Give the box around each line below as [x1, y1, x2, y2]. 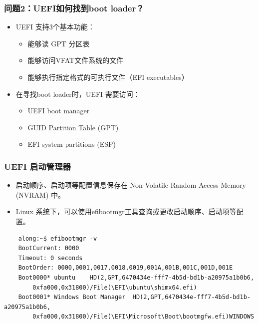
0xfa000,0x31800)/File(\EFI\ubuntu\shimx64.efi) [32, 284, 197, 291]
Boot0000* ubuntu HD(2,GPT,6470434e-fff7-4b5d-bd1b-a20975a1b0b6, [18, 274, 255, 281]
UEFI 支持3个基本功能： [15, 21, 95, 32]
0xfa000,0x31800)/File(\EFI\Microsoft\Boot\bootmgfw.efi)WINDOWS [32, 313, 255, 321]
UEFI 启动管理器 [4, 160, 71, 172]
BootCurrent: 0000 [18, 245, 79, 252]
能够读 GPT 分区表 [27, 38, 90, 48]
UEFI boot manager [27, 105, 90, 116]
